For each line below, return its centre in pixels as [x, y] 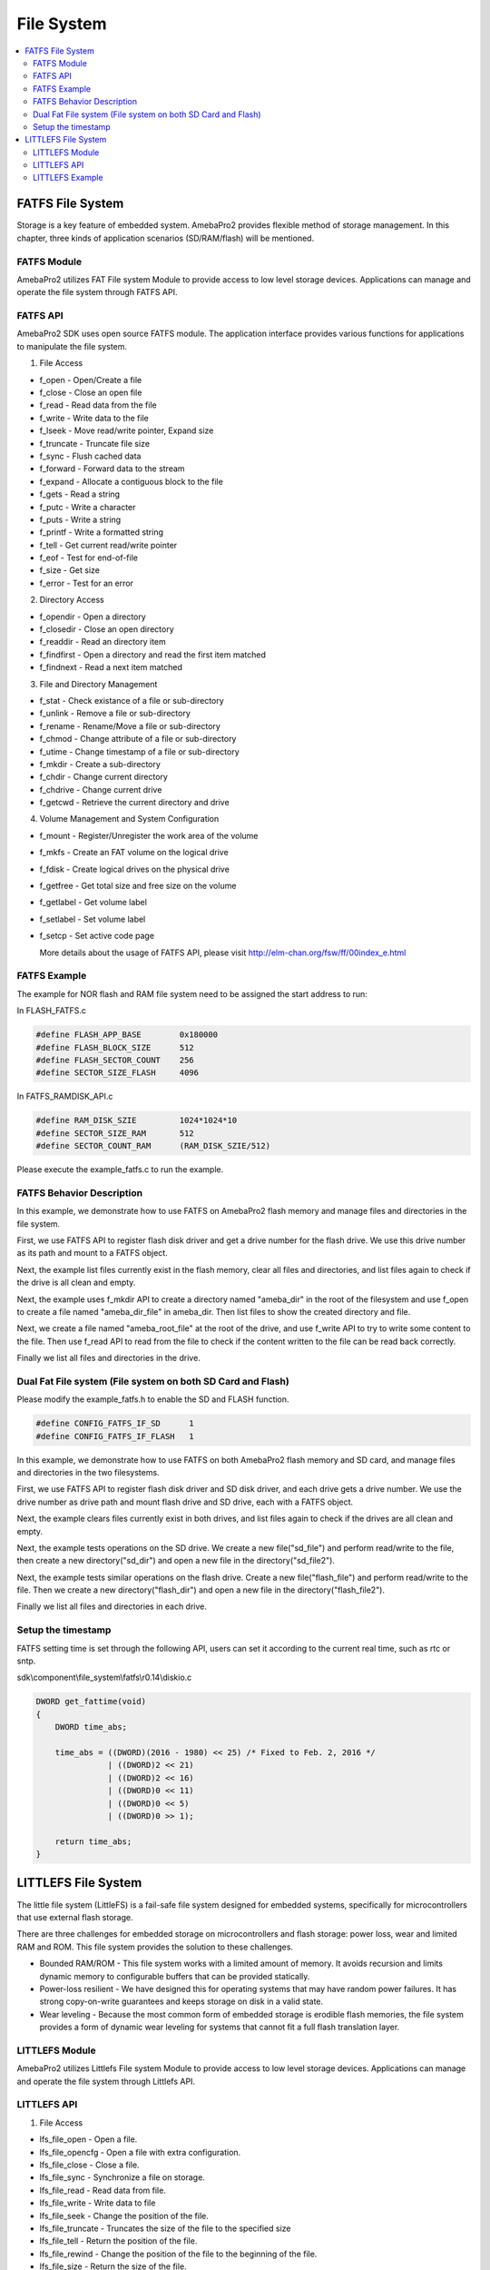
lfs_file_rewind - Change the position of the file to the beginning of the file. [178, 2254]
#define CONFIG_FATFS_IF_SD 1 [115, 1424]
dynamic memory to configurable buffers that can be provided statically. [175, 1976]
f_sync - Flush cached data [90, 456]
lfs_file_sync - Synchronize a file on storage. [122, 2177]
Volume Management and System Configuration [129, 819]
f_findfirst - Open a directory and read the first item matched [153, 655]
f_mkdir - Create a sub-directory [100, 764]
